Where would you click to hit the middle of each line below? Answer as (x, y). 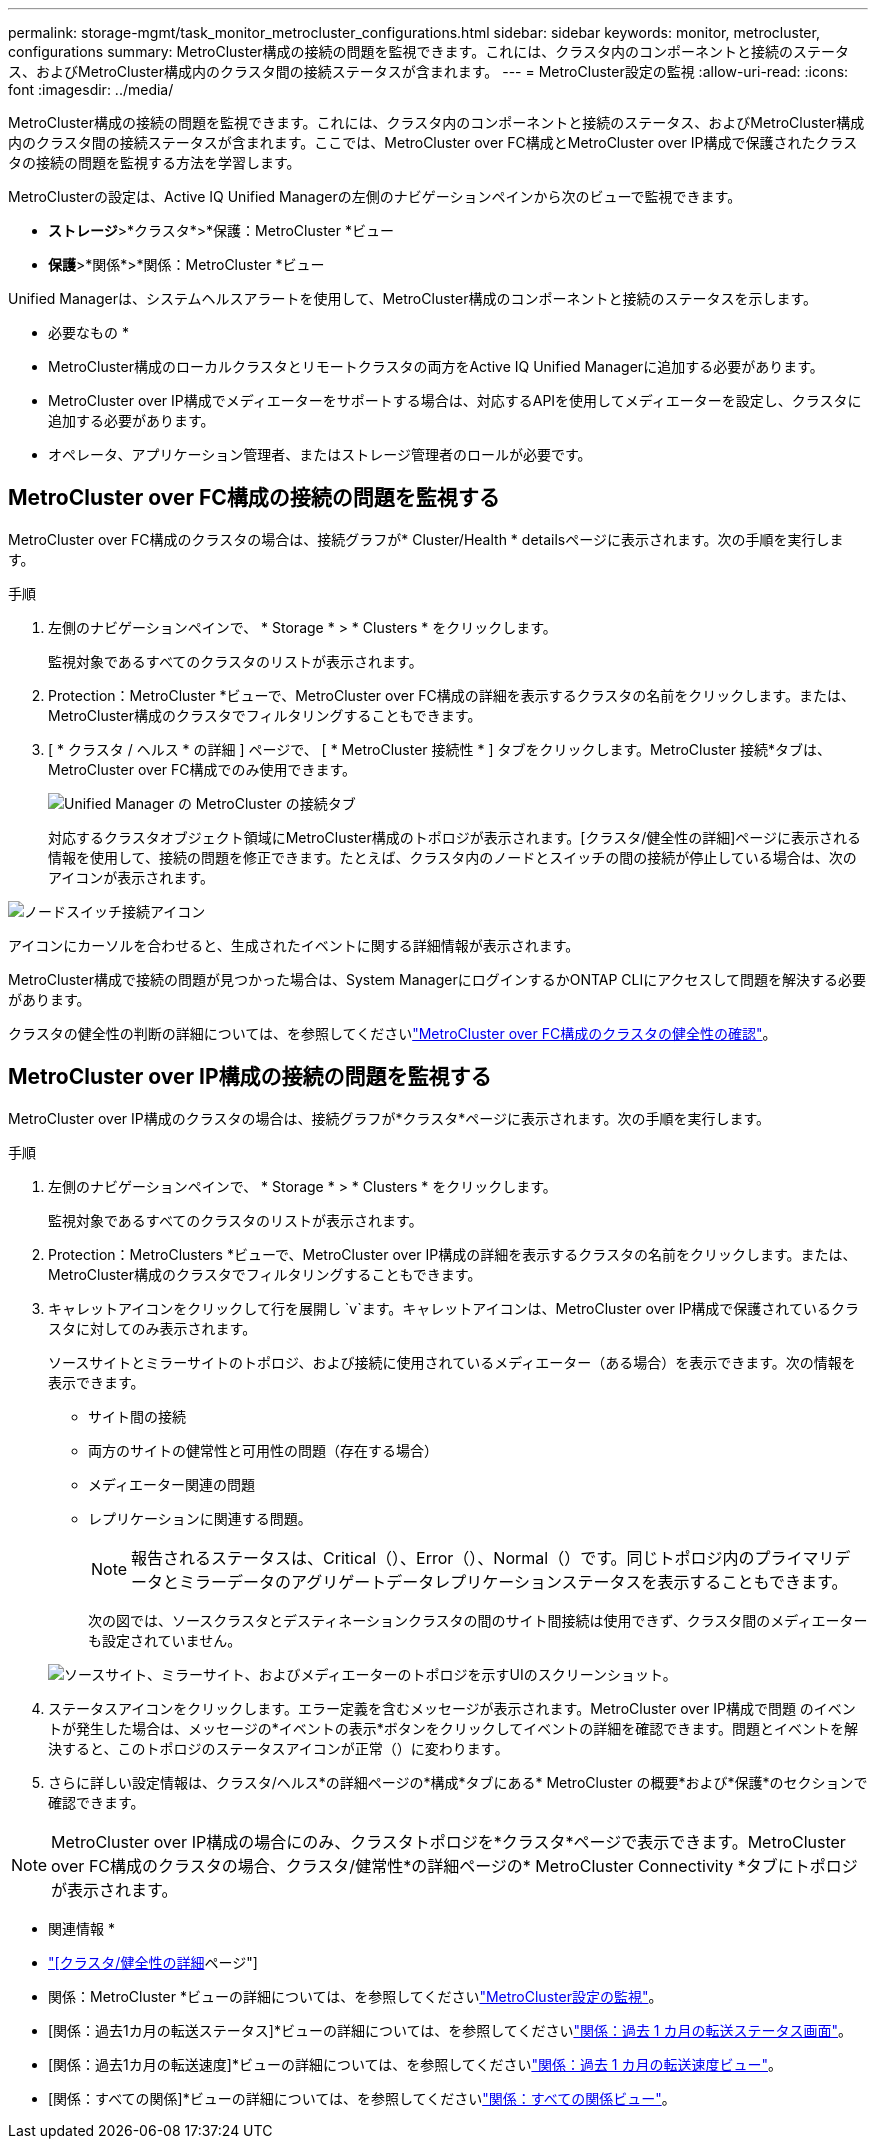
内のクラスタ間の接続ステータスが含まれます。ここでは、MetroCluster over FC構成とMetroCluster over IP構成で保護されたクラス (433, 142)
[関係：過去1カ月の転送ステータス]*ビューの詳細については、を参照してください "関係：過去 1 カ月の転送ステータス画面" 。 (450, 2030)
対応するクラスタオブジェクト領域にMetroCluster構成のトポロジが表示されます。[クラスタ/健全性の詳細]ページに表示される (454, 837)
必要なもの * (88, 332)
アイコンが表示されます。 (131, 877)
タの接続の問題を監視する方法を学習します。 (154, 162)
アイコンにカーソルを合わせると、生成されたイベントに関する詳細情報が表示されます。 (294, 945)
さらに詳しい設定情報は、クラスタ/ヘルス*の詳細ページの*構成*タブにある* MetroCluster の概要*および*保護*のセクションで (458, 1782)
